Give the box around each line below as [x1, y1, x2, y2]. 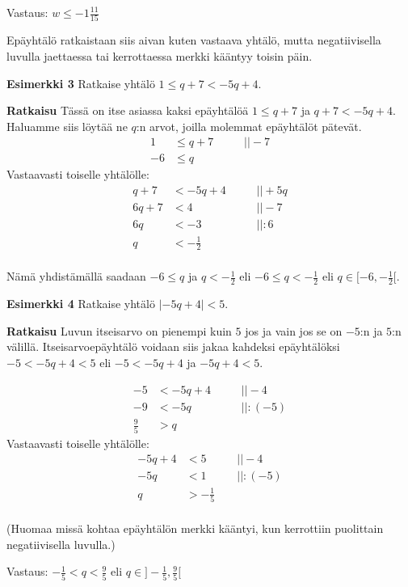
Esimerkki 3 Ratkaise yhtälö [6, 74, 155, 91]
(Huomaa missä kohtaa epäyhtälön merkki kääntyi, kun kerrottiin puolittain [6, 520, 384, 537]
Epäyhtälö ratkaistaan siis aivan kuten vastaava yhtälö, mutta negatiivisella [6, 32, 381, 49]
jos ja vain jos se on [245, 322, 343, 339]
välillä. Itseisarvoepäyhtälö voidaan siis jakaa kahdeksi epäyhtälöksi [6, 338, 340, 355]
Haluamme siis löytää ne [6, 117, 128, 134]
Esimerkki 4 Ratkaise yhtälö [6, 295, 155, 312]
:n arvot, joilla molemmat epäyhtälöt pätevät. [136, 117, 362, 134]
